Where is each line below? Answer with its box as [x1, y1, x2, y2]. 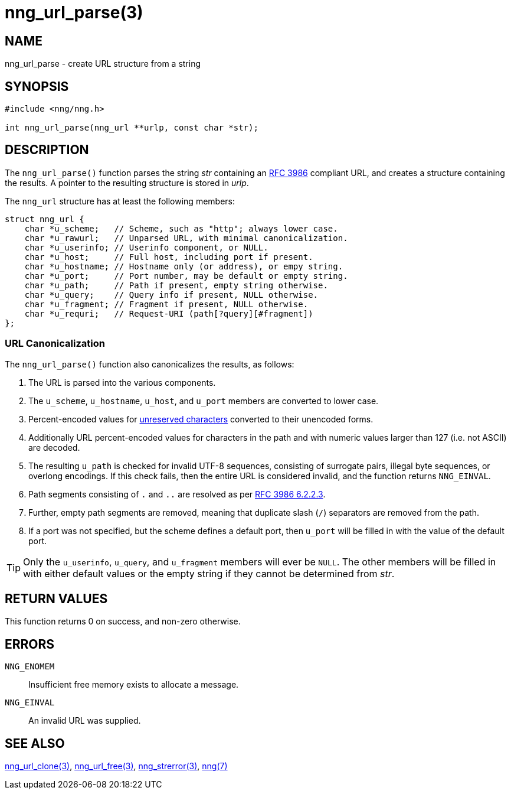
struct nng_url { [5, 214, 84, 224]
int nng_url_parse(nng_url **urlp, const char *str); [5, 123, 258, 133]
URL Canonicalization [5, 337, 105, 350]
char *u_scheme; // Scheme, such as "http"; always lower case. [24, 223, 338, 233]
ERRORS [5, 636, 55, 652]
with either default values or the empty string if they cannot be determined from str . [23, 567, 395, 580]
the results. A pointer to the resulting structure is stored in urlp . [5, 177, 249, 188]
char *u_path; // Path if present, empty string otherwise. [24, 280, 328, 290]
